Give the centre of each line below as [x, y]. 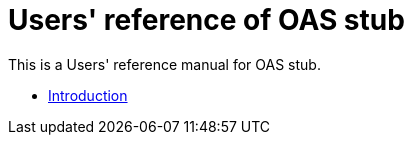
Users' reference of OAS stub [206, 20]
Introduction [88, 95]
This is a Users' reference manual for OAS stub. [164, 64]
